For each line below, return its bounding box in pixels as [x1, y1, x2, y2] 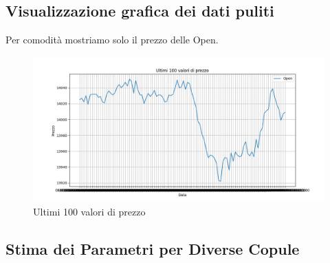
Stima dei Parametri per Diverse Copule [5, 238, 300, 260]
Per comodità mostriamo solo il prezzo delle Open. [5, 32, 219, 47]
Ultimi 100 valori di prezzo [33, 204, 146, 219]
